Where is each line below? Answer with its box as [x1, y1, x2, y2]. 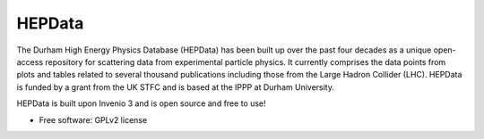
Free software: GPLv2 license [39, 114, 148, 125]
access [16, 56, 44, 67]
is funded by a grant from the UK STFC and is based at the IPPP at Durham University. [16, 81, 335, 93]
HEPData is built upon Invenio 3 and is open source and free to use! [16, 98, 266, 109]
